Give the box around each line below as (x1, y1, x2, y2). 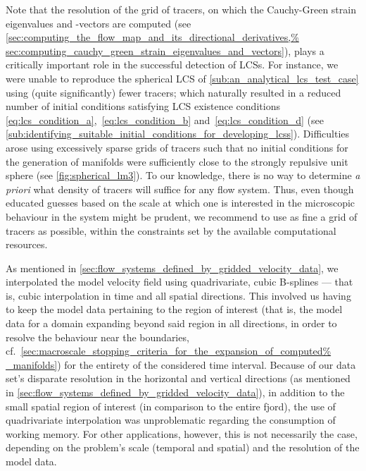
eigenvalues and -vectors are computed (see (6, 16, 191, 30)
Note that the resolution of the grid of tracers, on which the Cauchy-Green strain (6, 2, 356, 16)
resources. (6, 237, 48, 252)
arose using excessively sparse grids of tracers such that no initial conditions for (6, 140, 348, 154)
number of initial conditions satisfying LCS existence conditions (6, 99, 280, 114)
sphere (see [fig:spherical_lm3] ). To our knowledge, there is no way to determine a (6, 168, 360, 183)
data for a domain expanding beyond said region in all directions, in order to (6, 316, 337, 331)
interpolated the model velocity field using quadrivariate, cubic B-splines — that (6, 274, 353, 289)
